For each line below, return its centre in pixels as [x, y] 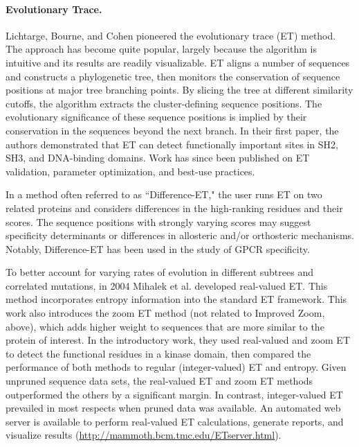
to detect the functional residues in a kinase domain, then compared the [158, 353]
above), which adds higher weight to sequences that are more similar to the [165, 326]
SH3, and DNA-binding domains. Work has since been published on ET [158, 158]
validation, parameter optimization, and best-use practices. [130, 171]
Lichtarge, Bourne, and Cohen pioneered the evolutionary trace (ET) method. [171, 35]
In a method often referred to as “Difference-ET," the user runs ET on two [164, 194]
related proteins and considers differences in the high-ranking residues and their [174, 208]
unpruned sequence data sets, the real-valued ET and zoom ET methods [159, 381]
